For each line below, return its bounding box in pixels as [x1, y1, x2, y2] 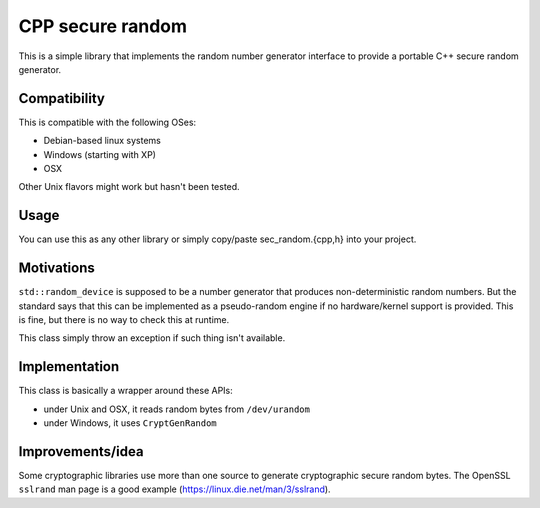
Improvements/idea [18, 443, 144, 460]
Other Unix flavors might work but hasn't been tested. [18, 181, 240, 193]
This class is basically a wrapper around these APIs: [18, 385, 234, 397]
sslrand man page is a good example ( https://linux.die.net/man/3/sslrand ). [18, 483, 331, 495]
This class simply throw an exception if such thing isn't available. [18, 332, 286, 344]
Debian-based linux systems [43, 135, 162, 147]
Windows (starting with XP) [43, 148, 157, 160]
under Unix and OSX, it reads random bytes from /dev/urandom [43, 403, 310, 415]
